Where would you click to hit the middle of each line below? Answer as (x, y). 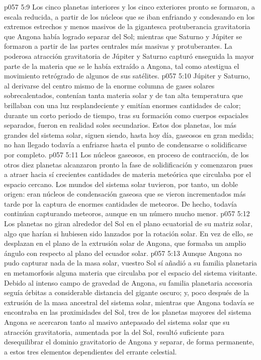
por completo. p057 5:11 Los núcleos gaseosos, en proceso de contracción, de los (126, 154)
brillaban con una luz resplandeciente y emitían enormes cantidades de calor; (122, 105)
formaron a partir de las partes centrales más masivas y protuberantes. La (118, 46)
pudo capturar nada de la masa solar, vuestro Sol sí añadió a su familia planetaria (131, 263)
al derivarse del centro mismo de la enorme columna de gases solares (109, 85)
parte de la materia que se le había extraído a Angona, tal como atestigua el (122, 66)
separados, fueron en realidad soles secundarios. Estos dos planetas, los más (120, 125)
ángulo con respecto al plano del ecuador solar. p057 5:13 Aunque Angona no (123, 253)
